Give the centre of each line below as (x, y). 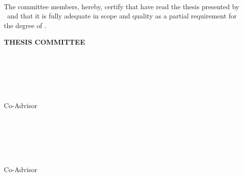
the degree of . (25, 25)
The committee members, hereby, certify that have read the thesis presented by (122, 6)
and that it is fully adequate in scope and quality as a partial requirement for (122, 16)
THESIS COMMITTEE (45, 41)
